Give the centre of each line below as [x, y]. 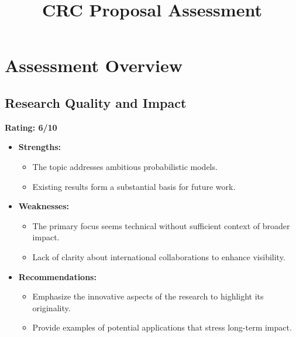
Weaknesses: [44, 206]
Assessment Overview [94, 65]
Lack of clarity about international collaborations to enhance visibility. [159, 256]
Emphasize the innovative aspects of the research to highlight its [148, 296]
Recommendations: [57, 276]
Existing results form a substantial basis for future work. [134, 186]
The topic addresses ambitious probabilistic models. [125, 166]
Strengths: [40, 147]
